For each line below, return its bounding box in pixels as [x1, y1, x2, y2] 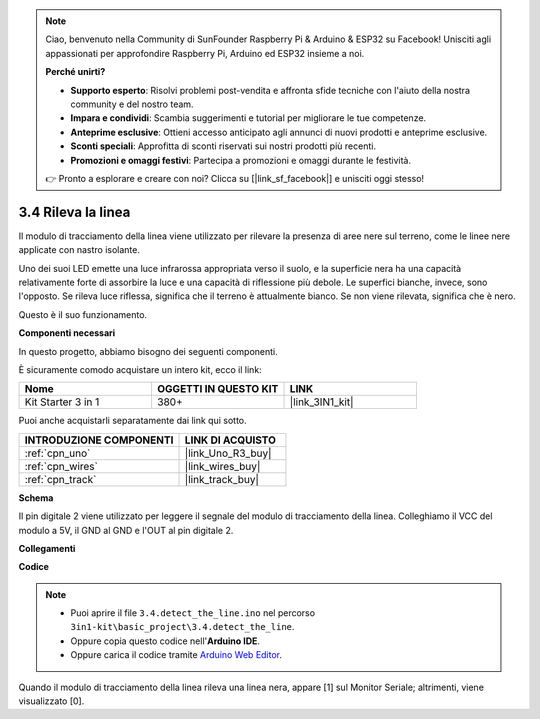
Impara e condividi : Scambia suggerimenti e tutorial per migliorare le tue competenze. [70, 112, 427, 124]
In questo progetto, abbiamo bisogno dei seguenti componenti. [18, 345, 279, 357]
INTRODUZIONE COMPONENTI [24, 433, 174, 447]
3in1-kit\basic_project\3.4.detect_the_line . [70, 621, 295, 633]
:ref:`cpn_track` [24, 472, 97, 486]
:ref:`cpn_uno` [24, 446, 91, 460]
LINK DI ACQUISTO [184, 433, 277, 447]
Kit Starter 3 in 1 [24, 395, 100, 409]
